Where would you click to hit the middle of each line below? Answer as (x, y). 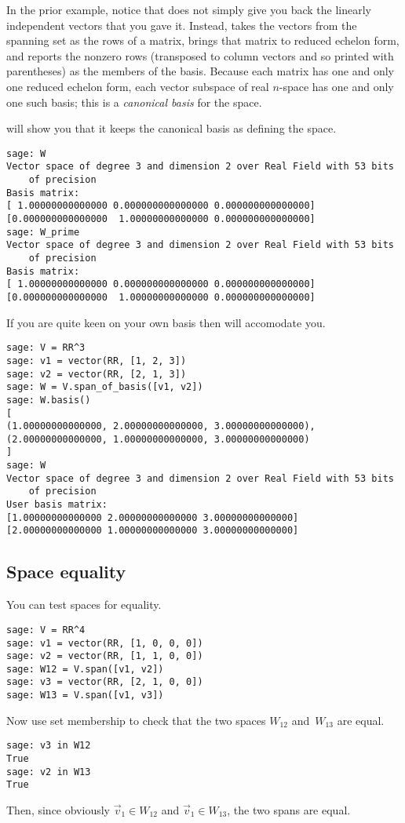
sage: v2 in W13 (49, 772)
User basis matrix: (57, 505)
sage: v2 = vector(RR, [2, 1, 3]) (97, 374)
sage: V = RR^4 (46, 630)
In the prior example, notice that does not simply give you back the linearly (189, 9)
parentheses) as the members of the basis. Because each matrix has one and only (200, 71)
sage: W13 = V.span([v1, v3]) (85, 696)
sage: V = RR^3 (46, 348)
